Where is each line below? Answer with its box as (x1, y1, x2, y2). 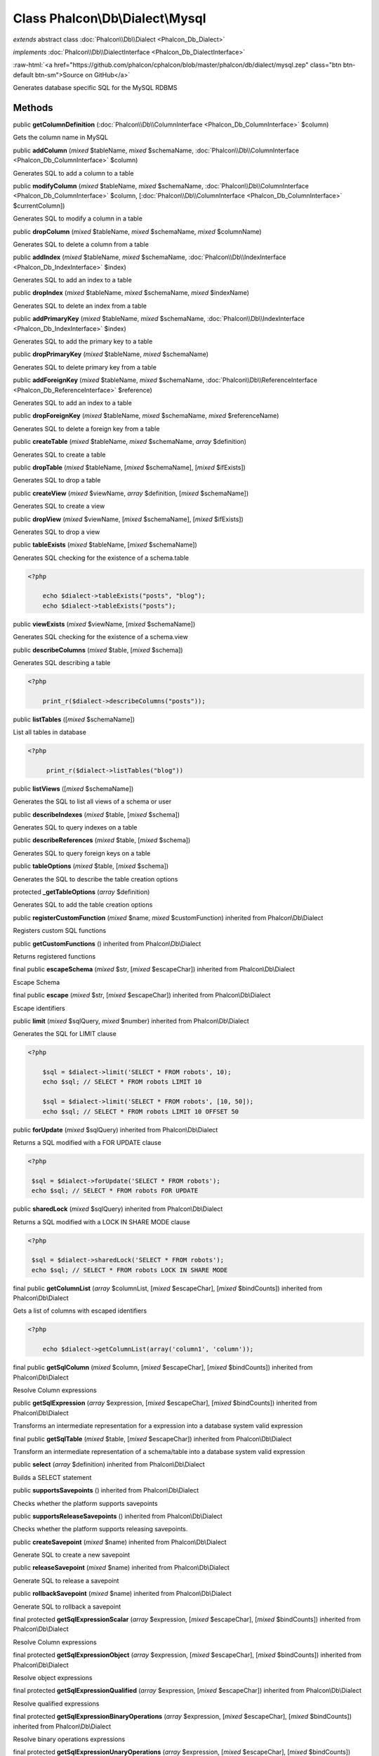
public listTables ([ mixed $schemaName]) (13, 715, 135, 723)
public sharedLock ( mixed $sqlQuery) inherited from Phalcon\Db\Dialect (13, 1205, 223, 1213)
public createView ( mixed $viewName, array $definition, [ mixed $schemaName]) (13, 489, 249, 497)
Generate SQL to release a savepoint (13, 1576, 119, 1585)
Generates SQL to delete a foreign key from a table (13, 424, 160, 433)
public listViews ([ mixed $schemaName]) (13, 784, 134, 793)
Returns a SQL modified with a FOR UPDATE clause (13, 1139, 161, 1147)
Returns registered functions (13, 952, 96, 960)
